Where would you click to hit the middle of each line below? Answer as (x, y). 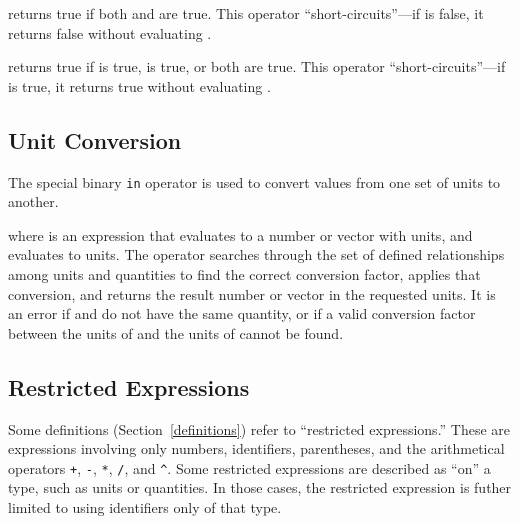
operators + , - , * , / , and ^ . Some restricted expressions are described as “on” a (249, 467)
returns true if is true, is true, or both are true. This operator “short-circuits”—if (257, 66)
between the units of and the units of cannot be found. (176, 332)
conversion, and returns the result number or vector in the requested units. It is (252, 293)
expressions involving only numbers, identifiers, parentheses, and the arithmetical (256, 448)
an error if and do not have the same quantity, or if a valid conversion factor (242, 313)
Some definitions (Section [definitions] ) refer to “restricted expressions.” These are (259, 428)
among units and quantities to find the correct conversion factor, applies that (244, 274)
